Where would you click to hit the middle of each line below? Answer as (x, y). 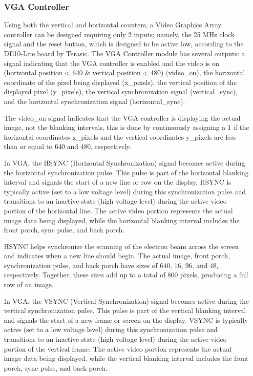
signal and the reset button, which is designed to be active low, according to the (124, 44)
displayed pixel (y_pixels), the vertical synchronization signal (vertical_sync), (121, 92)
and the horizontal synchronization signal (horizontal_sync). (95, 101)
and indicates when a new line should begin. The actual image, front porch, (117, 256)
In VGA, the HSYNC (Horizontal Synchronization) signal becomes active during (125, 162)
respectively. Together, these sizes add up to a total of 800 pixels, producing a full (126, 275)
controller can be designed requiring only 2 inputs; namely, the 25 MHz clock (119, 34)
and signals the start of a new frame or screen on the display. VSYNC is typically (126, 320)
